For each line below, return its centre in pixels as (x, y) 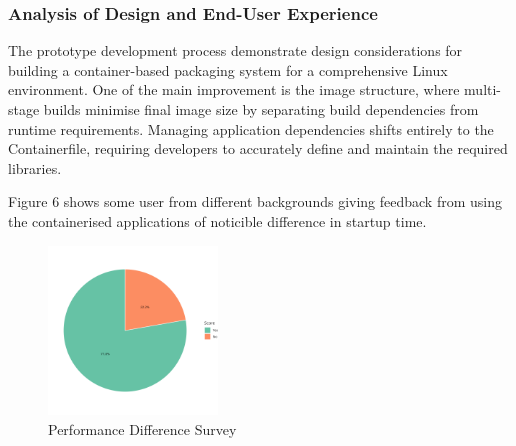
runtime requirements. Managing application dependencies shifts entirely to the (251, 128)
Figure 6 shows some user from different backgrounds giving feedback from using (255, 201)
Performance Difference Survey (142, 428)
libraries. (35, 167)
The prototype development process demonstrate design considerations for (235, 50)
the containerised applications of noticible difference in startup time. (217, 220)
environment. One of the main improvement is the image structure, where (234, 89)
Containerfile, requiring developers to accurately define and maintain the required (258, 148)
